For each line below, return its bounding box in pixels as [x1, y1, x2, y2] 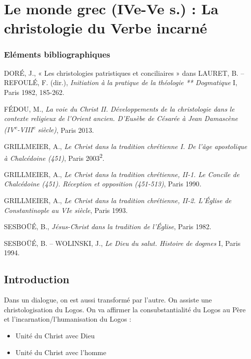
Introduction [4, 271, 70, 287]
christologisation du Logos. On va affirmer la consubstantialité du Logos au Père [4, 304, 246, 314]
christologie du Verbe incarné [4, 18, 207, 38]
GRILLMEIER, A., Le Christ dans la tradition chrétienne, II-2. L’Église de [4, 195, 232, 206]
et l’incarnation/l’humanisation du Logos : [4, 314, 132, 324]
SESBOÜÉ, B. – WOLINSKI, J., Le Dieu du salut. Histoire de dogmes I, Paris [4, 238, 241, 248]
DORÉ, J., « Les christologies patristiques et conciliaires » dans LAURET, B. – [4, 67, 244, 78]
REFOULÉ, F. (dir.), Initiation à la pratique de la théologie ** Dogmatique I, [4, 77, 238, 88]
